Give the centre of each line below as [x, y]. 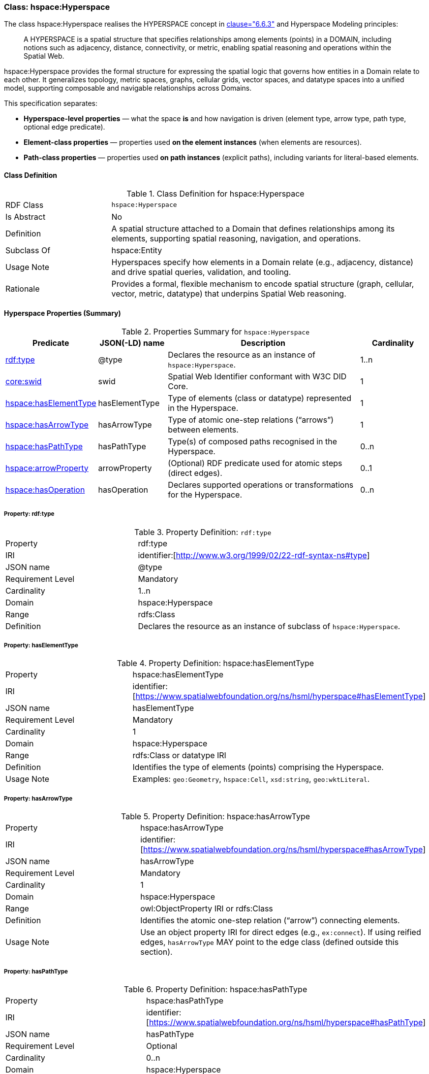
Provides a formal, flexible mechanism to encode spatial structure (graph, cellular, [263, 284]
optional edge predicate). [64, 127]
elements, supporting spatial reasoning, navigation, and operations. [236, 238]
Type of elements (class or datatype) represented [260, 398]
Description [263, 343]
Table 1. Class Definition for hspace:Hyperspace [215, 193]
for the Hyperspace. [205, 494]
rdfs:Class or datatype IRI [179, 755]
